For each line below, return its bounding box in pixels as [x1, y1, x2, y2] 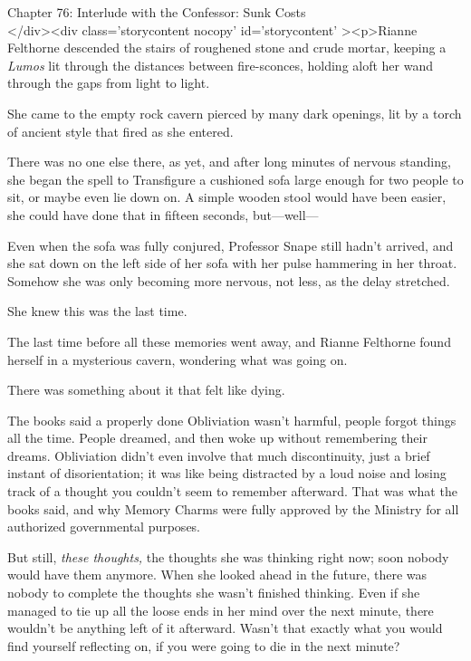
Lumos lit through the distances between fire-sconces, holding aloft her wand [7, 55, 434, 74]
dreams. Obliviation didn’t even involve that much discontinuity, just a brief [7, 445, 430, 465]
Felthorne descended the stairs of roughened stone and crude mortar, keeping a [7, 38, 447, 57]
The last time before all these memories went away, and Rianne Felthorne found [7, 331, 451, 350]
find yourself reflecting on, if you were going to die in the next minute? [7, 636, 400, 655]
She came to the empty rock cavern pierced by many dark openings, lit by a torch [7, 103, 462, 122]
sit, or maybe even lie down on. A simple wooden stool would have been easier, [7, 187, 447, 206]
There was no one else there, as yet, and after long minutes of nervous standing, [7, 152, 451, 171]
